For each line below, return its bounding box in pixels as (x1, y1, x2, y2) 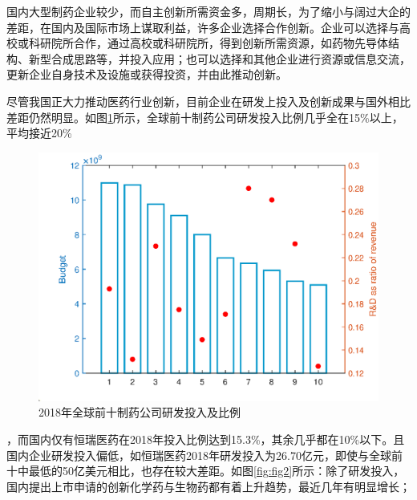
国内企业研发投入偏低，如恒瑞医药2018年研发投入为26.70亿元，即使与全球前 (6, 446, 403, 463)
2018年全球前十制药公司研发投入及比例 (38, 404, 241, 421)
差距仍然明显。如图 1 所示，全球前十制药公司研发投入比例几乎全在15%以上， (6, 108, 403, 125)
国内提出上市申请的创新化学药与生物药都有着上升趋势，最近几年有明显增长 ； (6, 478, 411, 494)
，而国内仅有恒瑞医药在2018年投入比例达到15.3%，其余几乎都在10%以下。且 (6, 431, 405, 448)
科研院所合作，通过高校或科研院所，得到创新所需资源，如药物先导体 (28, 35, 388, 51)
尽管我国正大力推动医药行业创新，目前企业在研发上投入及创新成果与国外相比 (6, 92, 411, 109)
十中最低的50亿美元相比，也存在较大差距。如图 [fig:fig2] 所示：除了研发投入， (6, 462, 405, 479)
